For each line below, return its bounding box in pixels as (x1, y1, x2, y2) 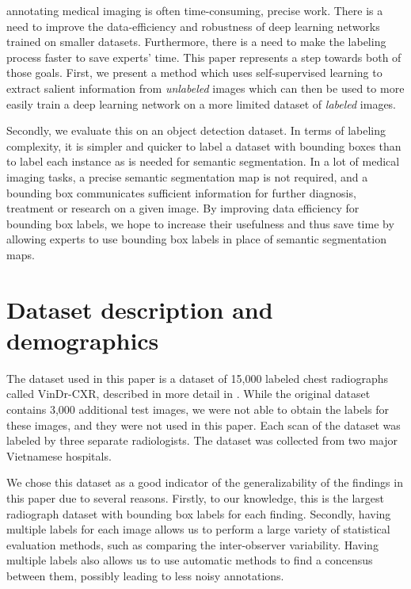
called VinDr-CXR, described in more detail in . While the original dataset (6, 385, 371, 402)
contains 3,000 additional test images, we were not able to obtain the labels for (6, 401, 389, 417)
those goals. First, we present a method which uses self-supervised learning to (6, 64, 382, 81)
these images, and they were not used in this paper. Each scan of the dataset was (6, 416, 401, 433)
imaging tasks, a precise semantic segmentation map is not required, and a (6, 168, 368, 185)
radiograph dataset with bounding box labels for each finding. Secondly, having (6, 505, 391, 522)
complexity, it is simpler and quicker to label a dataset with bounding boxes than (6, 137, 401, 154)
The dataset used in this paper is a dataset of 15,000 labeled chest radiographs (6, 369, 389, 386)
